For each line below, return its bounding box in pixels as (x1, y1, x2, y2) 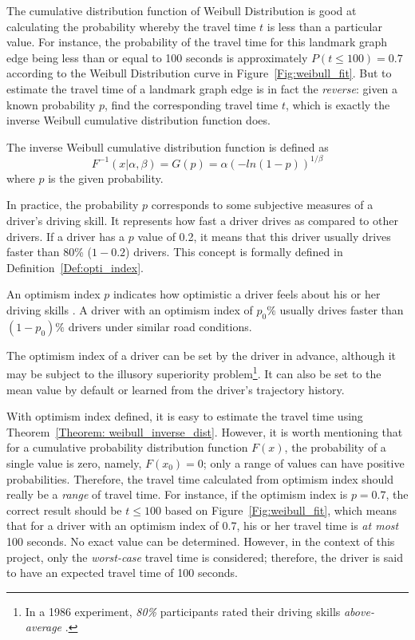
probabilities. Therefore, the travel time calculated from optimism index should (6, 470, 394, 487)
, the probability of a (284, 439, 386, 456)
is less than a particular (267, 18, 383, 34)
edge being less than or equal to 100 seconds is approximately (6, 49, 308, 65)
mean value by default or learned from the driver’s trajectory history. (6, 381, 345, 397)
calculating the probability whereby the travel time (6, 18, 256, 34)
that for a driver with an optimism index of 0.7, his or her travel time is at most (6, 517, 399, 534)
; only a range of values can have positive (203, 455, 405, 472)
